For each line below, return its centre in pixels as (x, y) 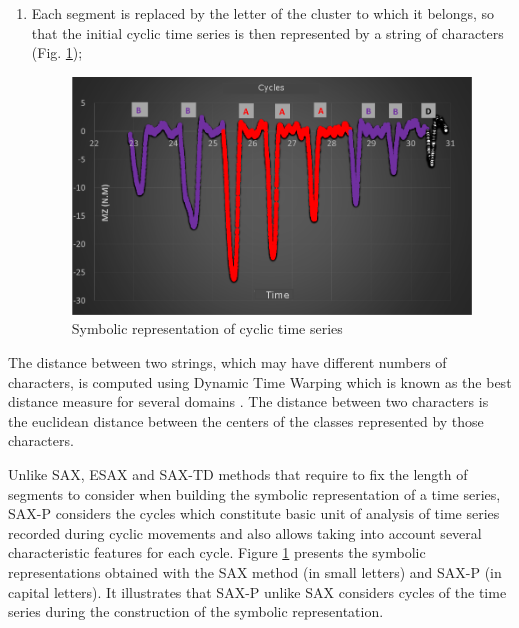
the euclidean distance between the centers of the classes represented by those (246, 420)
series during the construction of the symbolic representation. (196, 611)
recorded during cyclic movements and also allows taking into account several (245, 532)
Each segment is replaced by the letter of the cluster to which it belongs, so (263, 13)
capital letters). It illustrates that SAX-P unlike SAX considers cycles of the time (257, 591)
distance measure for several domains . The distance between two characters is (248, 401)
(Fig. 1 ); (57, 52)
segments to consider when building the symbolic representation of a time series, (254, 493)
